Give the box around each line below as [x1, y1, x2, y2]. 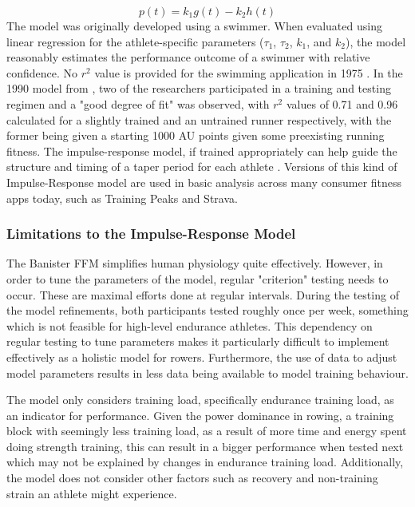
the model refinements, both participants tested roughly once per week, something [6, 302, 409, 319]
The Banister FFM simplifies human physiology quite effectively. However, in [6, 255, 383, 271]
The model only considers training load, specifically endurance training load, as [6, 391, 394, 408]
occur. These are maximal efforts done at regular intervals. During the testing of [6, 286, 399, 303]
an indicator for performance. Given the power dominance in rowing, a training [6, 406, 394, 423]
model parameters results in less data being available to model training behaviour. [6, 364, 409, 381]
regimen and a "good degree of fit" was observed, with [6, 95, 270, 112]
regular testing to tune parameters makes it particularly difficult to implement [6, 333, 389, 350]
